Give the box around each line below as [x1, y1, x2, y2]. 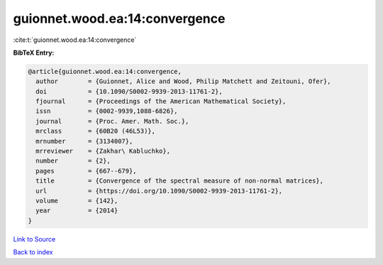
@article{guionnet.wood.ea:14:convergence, [28, 67, 182, 75]
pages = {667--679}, [35, 167, 138, 175]
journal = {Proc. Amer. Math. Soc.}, [35, 117, 189, 125]
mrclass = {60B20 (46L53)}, [35, 127, 156, 135]
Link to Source [13, 234, 56, 243]
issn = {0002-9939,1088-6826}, [35, 107, 178, 115]
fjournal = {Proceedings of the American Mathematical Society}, [35, 97, 287, 106]
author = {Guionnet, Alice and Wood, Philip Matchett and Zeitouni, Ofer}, [35, 77, 331, 85]
